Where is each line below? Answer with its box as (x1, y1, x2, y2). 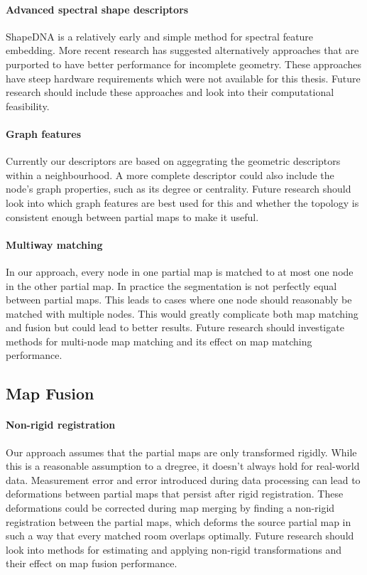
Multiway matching (6, 237, 103, 252)
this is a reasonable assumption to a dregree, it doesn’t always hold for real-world (6, 458, 360, 473)
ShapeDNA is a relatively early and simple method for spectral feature (6, 28, 314, 43)
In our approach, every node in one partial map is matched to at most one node (6, 264, 354, 279)
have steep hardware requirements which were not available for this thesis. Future (6, 70, 361, 85)
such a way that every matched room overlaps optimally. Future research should (6, 528, 354, 543)
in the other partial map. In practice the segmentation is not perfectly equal (6, 278, 337, 293)
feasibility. (6, 98, 50, 113)
